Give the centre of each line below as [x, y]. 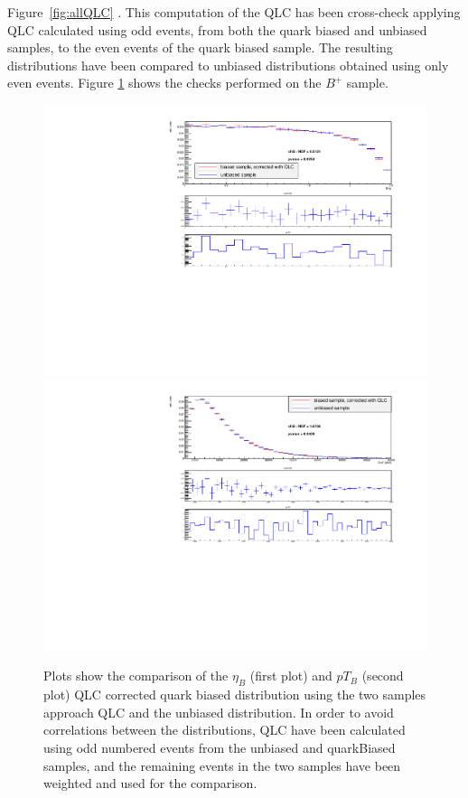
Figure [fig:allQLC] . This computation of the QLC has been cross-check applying [234, 12]
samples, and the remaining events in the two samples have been [222, 765]
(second [383, 676]
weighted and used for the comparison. [150, 783]
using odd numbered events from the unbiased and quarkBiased [220, 748]
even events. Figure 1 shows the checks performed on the [164, 83]
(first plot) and [291, 676]
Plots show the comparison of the [136, 676]
